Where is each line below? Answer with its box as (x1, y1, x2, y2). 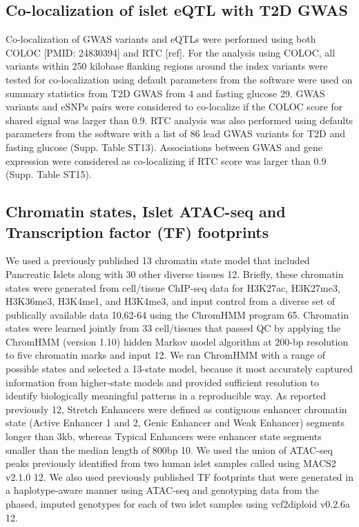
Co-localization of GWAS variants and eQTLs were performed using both (6, 32, 316, 46)
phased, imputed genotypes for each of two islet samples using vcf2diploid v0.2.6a (6, 497, 351, 511)
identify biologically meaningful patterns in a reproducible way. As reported (6, 388, 326, 403)
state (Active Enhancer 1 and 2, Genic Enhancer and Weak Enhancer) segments (6, 415, 345, 430)
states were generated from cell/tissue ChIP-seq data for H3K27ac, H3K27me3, (6, 280, 340, 295)
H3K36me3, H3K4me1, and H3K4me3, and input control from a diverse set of (6, 294, 336, 308)
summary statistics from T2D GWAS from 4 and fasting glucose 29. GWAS (6, 86, 325, 100)
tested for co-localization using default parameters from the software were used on (6, 72, 353, 86)
